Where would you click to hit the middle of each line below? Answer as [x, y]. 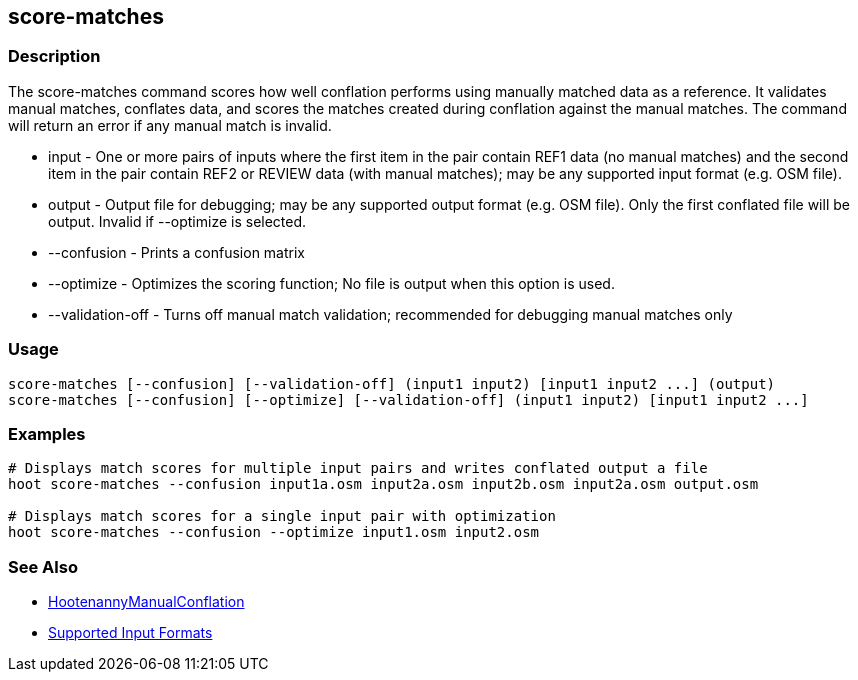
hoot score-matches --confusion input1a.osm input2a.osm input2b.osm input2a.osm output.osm [383, 484]
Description [54, 56]
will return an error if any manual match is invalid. [170, 125]
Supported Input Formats [130, 633]
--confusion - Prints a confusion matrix [176, 252]
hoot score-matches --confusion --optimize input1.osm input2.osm [274, 532]
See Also [43, 566]
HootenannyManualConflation [146, 602]
